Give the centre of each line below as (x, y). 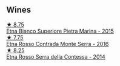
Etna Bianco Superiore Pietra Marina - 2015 (60, 31)
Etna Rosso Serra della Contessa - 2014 (56, 56)
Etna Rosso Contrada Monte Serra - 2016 (58, 44)
